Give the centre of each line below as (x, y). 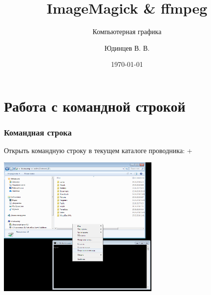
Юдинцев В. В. (127, 48)
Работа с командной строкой (95, 106)
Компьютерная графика (127, 31)
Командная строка (38, 132)
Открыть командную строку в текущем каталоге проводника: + (98, 150)
